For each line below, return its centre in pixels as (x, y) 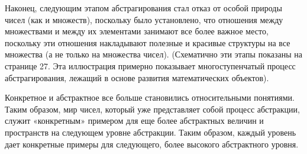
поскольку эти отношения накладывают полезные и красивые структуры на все (148, 42)
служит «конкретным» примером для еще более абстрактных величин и (134, 121)
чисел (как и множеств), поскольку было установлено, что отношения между (144, 19)
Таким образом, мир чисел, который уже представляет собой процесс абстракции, (152, 109)
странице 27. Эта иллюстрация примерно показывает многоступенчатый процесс (150, 65)
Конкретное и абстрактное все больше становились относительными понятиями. (150, 97)
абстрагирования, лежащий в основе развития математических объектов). (137, 77)
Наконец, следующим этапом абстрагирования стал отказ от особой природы (143, 8)
